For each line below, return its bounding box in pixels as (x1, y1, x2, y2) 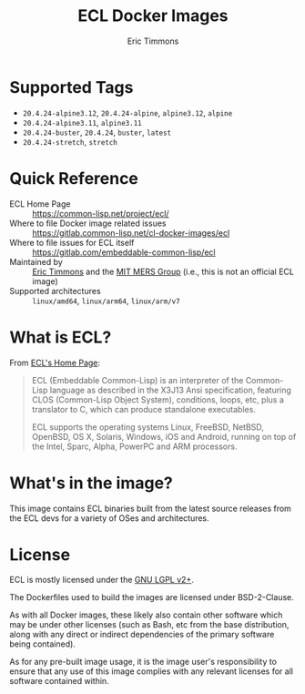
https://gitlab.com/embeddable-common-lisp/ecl (32, 247, 216, 258)
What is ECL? (9, 327, 112, 347)
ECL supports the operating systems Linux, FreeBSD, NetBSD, (31, 421, 264, 433)
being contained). (9, 638, 76, 649)
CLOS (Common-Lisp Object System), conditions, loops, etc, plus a (31, 393, 285, 405)
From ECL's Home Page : (9, 357, 101, 368)
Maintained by (9, 256, 64, 267)
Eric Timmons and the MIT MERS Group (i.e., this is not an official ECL (32, 266, 294, 277)
